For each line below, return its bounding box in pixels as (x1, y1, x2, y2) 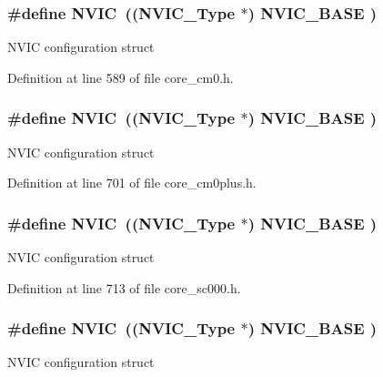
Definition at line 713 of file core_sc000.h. (7, 278, 241, 297)
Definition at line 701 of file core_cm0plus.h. (7, 173, 257, 192)
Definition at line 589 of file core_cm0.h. (7, 67, 234, 87)
